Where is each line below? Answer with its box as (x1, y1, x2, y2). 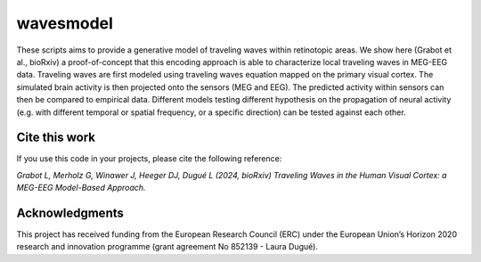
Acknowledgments (16, 206, 125, 220)
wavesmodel (16, 13, 113, 33)
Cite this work (16, 130, 95, 145)
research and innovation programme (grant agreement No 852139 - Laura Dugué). (16, 242, 319, 252)
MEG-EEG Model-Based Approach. (16, 183, 146, 193)
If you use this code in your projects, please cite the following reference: (16, 153, 282, 164)
